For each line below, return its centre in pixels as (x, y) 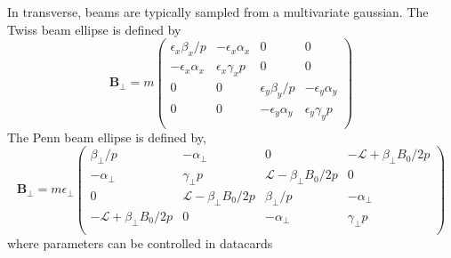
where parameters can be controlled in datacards (140, 242)
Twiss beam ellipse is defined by (94, 29)
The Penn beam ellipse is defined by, (107, 137)
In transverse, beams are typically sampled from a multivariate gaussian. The (218, 12)
